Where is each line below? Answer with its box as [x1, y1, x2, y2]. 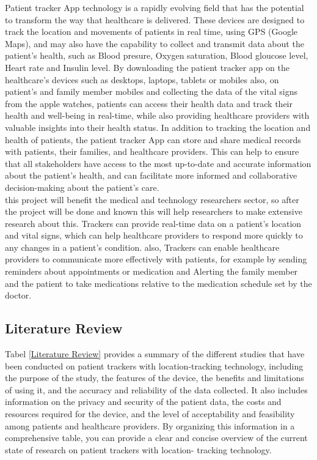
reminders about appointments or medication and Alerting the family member [5, 265, 298, 278]
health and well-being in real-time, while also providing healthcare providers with [5, 109, 310, 122]
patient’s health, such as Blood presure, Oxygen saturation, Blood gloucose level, [5, 49, 308, 62]
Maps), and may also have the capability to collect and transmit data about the [5, 37, 304, 50]
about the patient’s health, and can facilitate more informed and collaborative [5, 169, 297, 182]
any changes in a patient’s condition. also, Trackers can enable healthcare [5, 240, 280, 253]
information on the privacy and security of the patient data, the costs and [5, 395, 282, 408]
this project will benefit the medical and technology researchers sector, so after [5, 193, 299, 206]
